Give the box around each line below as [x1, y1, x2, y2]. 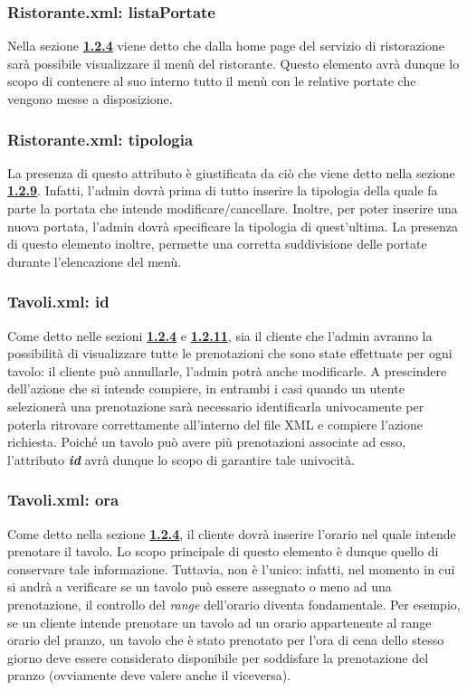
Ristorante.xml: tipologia [7, 128, 194, 150]
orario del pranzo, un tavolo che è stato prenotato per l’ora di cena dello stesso [7, 630, 444, 649]
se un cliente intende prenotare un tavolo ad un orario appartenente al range [7, 612, 432, 631]
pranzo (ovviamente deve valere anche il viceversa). [7, 666, 291, 685]
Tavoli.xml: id [7, 290, 110, 313]
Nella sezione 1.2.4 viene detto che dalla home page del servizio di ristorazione [7, 36, 444, 55]
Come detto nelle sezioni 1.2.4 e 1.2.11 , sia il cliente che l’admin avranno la [7, 326, 433, 345]
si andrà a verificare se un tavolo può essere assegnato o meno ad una [7, 577, 392, 596]
